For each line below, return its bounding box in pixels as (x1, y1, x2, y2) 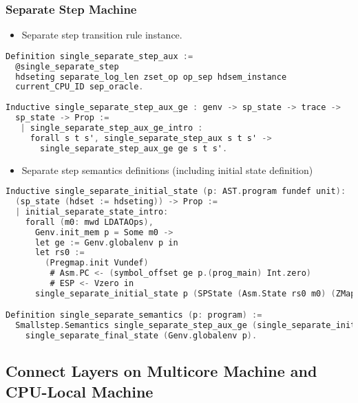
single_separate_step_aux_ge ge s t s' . (40, 143, 228, 153)
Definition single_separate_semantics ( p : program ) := (6, 310, 262, 320)
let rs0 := (34, 248, 85, 258)
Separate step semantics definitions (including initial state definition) (21, 162, 313, 177)
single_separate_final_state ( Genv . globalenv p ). (25, 331, 257, 341)
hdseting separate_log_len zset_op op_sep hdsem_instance (15, 72, 287, 82)
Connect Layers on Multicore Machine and (6, 360, 317, 382)
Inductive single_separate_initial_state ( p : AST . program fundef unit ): (6, 186, 346, 197)
